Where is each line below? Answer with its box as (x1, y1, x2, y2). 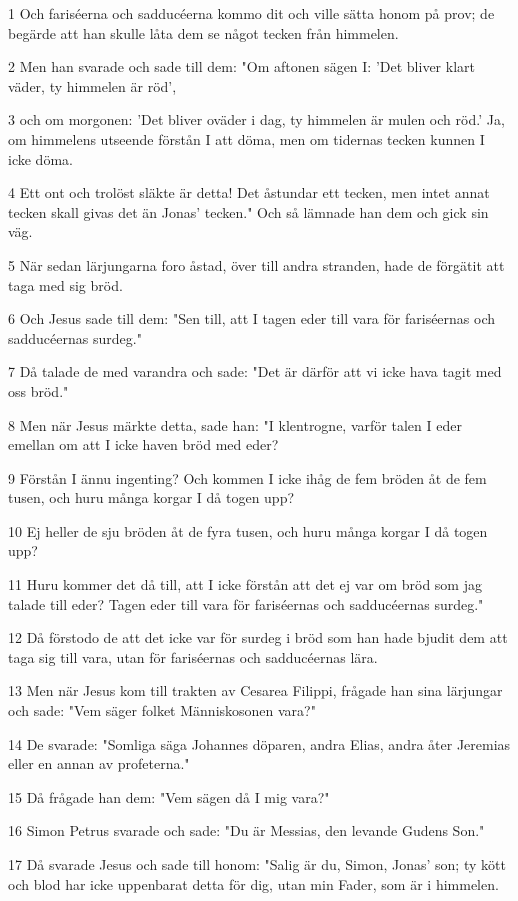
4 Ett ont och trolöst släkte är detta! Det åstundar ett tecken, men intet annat (8, 182, 490, 203)
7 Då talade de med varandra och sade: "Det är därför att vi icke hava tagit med (8, 361, 502, 382)
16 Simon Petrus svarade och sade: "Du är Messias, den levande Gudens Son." (8, 820, 485, 841)
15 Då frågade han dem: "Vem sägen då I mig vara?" (8, 786, 330, 807)
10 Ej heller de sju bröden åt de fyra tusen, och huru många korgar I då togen (8, 520, 488, 541)
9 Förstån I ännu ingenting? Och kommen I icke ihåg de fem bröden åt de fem (8, 467, 487, 488)
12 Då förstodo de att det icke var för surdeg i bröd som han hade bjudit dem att (8, 627, 508, 648)
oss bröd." (8, 380, 69, 401)
